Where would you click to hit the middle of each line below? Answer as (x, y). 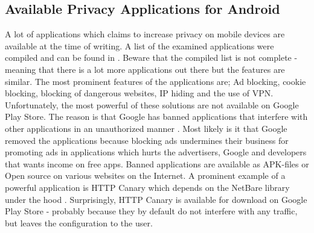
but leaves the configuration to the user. (79, 222)
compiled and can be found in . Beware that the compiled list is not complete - (151, 57)
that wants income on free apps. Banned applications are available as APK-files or (157, 163)
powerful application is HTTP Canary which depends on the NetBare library (147, 187)
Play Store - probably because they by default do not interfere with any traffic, (151, 211)
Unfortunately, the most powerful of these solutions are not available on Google (152, 104)
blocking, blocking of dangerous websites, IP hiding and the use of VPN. (139, 93)
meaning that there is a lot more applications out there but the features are (145, 69)
